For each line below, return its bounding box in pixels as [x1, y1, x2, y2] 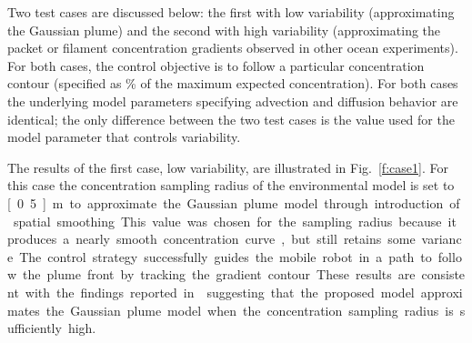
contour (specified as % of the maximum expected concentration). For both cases [7, 74, 458, 93]
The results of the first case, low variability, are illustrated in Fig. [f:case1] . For [7, 157, 448, 177]
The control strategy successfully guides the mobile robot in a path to [19, 247, 432, 266]
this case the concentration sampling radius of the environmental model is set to [7, 176, 455, 195]
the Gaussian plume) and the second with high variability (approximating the [7, 20, 441, 39]
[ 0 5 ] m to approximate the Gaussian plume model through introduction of [7, 193, 460, 212]
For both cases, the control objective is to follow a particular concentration [7, 55, 425, 75]
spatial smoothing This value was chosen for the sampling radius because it [13, 211, 457, 230]
